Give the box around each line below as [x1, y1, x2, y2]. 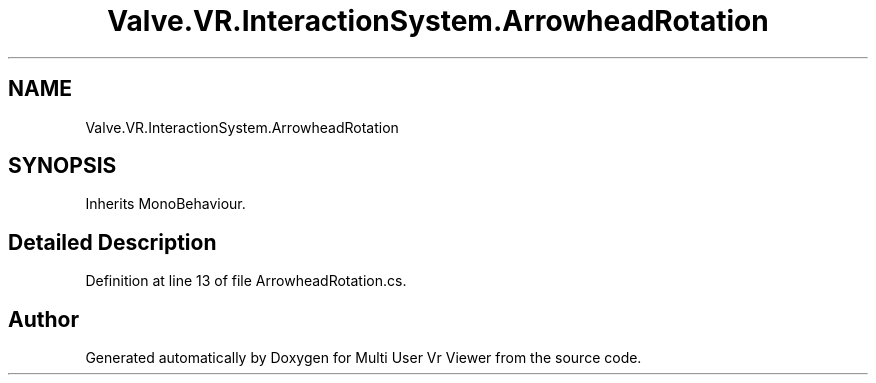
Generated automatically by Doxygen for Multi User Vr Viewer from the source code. [85, 349, 642, 367]
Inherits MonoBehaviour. [85, 195, 246, 213]
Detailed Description [8, 229, 217, 255]
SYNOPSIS [8, 153, 117, 179]
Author [8, 306, 79, 332]
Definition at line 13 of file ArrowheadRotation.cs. [85, 272, 407, 290]
